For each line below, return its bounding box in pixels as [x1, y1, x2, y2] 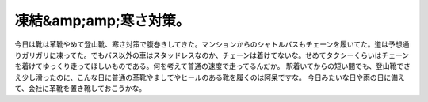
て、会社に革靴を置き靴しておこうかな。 [14, 84, 147, 93]
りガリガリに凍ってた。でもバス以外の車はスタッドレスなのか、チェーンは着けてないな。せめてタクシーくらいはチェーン [14, 50, 410, 59]
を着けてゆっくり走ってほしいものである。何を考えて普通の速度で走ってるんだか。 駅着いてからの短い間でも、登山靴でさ [14, 62, 411, 71]
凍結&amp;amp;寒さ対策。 [14, 12, 190, 29]
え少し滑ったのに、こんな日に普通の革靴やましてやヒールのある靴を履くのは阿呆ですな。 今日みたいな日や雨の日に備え [14, 72, 406, 82]
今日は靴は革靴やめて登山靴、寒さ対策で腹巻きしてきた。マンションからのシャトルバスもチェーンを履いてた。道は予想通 [14, 40, 410, 49]
